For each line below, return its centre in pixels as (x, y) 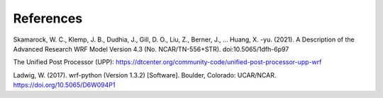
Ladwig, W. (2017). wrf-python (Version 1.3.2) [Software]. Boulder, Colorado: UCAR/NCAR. (145, 75)
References (48, 18)
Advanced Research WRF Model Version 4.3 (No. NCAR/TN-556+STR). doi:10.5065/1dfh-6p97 (151, 49)
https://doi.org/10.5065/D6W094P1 (64, 85)
